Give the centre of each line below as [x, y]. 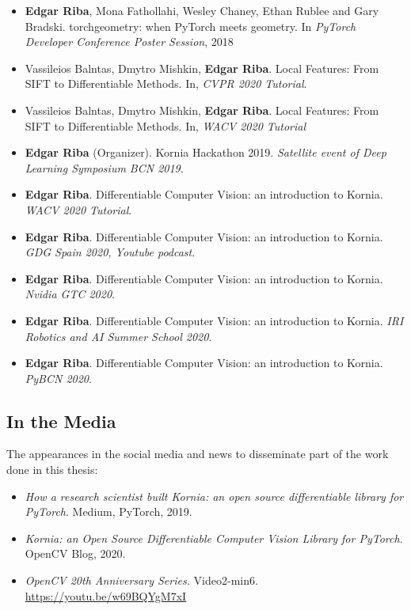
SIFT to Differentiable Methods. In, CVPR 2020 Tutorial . [166, 83]
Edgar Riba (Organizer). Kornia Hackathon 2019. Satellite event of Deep [205, 152]
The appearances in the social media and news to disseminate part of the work [198, 454]
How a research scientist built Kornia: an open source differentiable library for [214, 496]
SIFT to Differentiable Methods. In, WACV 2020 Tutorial [166, 125]
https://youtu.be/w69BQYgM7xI [106, 595]
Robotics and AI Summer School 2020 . [118, 336]
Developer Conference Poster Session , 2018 [129, 42]
